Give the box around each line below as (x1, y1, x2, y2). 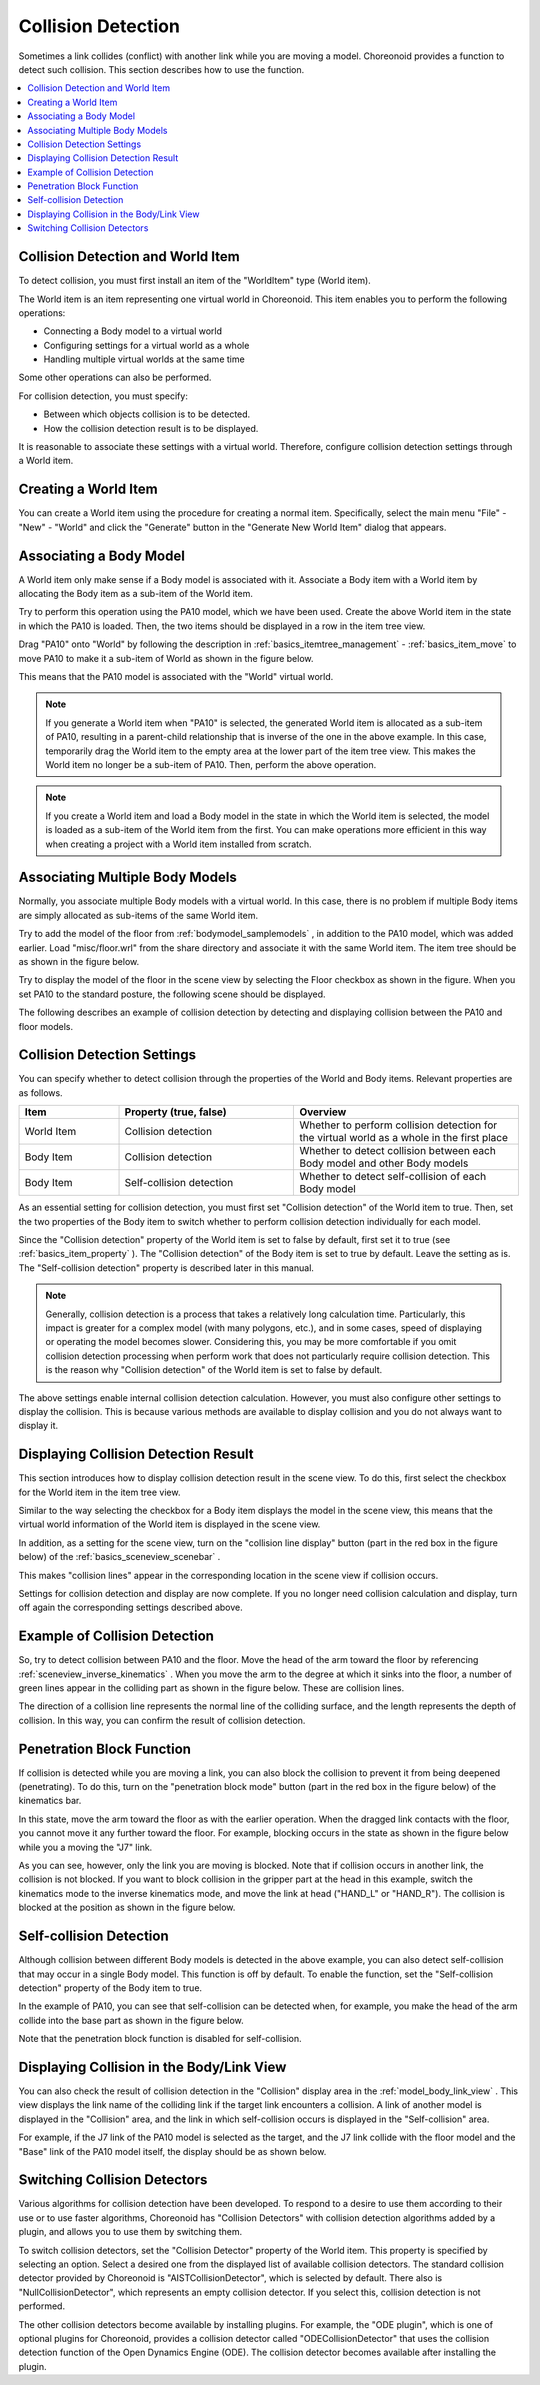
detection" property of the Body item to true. (18, 1981, 203, 1994)
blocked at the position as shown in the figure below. (18, 1901, 236, 1914)
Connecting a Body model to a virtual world (43, 325, 223, 337)
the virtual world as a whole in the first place (299, 1131, 509, 1145)
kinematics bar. (18, 1795, 82, 1807)
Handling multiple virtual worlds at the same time (43, 353, 245, 365)
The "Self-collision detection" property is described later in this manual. (18, 1261, 315, 1274)
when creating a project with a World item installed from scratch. (45, 838, 312, 850)
